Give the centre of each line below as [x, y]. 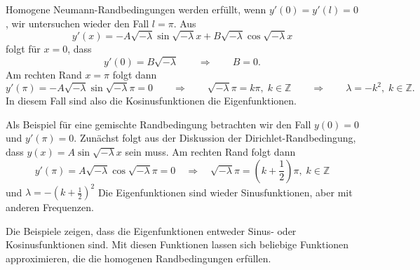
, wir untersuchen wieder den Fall [77, 23]
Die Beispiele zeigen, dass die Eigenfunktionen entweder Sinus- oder [151, 230]
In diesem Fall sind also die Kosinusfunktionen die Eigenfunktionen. [151, 101]
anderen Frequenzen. [50, 207]
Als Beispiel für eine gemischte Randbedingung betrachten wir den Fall [158, 124]
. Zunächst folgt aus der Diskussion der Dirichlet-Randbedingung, [215, 138]
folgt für [23, 49]
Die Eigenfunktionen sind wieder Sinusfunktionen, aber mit [225, 192]
